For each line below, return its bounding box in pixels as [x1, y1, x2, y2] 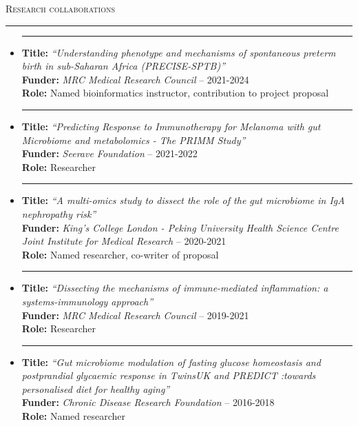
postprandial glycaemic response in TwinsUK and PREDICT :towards [21, 368, 316, 383]
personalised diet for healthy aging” [21, 381, 170, 396]
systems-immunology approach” [21, 294, 154, 308]
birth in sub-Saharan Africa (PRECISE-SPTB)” [21, 59, 226, 73]
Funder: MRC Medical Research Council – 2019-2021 [21, 307, 249, 322]
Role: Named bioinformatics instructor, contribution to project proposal [21, 85, 329, 100]
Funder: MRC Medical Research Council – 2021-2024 [21, 72, 249, 86]
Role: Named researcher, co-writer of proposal [21, 247, 219, 261]
